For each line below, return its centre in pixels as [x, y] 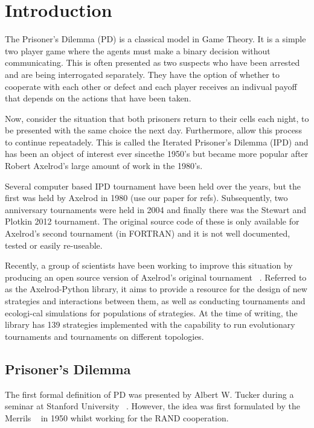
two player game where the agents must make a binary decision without [138, 50]
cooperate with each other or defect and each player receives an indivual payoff [151, 86]
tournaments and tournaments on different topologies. [104, 336]
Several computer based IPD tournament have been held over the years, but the [153, 186]
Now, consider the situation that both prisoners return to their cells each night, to [157, 118]
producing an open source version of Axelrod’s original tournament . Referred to [156, 277]
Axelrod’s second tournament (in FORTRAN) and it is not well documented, [148, 233]
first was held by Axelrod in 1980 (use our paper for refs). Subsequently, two [146, 198]
